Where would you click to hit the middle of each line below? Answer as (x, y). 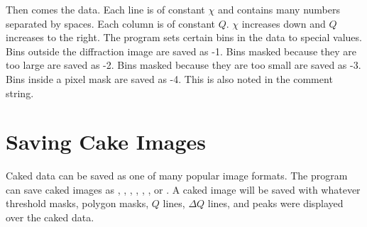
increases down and (284, 23)
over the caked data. (50, 217)
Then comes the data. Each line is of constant (105, 9)
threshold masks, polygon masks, (77, 203)
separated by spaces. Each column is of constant (110, 23)
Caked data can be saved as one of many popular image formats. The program (177, 176)
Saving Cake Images (106, 142)
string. (20, 93)
